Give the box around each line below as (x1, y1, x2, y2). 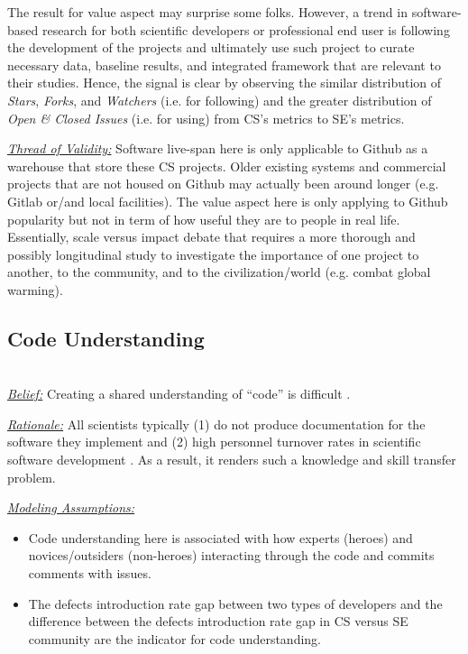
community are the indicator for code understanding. (28, 629, 322, 648)
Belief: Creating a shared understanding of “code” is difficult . (7, 384, 351, 403)
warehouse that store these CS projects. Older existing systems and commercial (7, 156, 446, 175)
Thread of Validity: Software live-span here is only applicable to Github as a (7, 139, 428, 158)
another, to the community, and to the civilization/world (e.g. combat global (7, 263, 431, 281)
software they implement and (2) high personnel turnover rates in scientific (7, 432, 421, 451)
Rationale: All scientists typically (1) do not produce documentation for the (7, 414, 426, 433)
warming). (7, 280, 63, 299)
